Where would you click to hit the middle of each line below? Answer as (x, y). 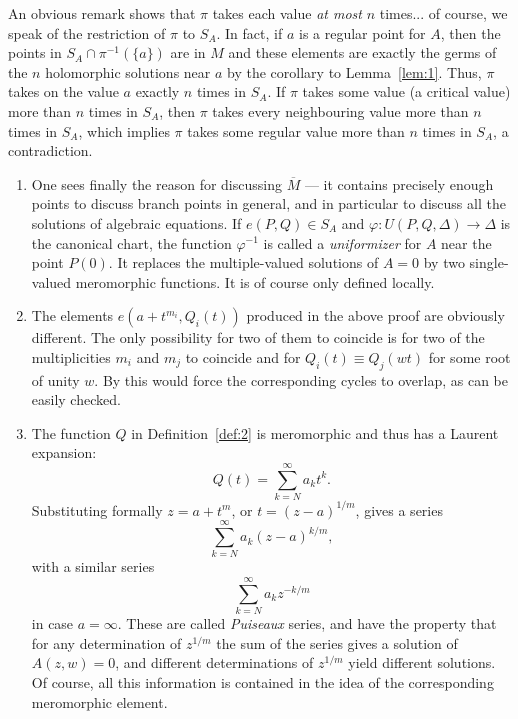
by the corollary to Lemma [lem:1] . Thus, (354, 71)
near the (466, 242)
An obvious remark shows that (102, 13)
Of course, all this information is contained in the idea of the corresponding (262, 681)
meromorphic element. (99, 701)
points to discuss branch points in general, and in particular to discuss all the (268, 203)
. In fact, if (249, 32)
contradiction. (50, 150)
